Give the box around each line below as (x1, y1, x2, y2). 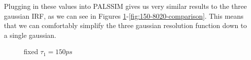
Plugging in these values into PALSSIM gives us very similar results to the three (4, 1, 247, 11)
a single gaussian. (4, 30, 57, 40)
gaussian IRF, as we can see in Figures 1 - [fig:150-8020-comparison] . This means (4, 10, 244, 21)
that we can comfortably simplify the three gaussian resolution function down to (4, 20, 247, 30)
